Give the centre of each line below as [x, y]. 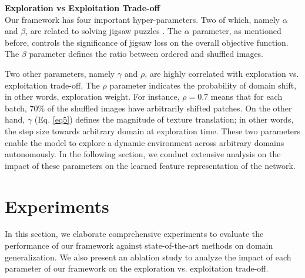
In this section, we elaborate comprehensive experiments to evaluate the [134, 234]
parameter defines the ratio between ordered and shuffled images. [146, 54]
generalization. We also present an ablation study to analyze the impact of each [148, 257]
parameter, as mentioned [237, 31]
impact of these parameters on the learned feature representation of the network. [150, 165]
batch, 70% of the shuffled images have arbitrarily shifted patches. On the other [148, 108]
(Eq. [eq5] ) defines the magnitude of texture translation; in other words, [164, 119]
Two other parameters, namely [60, 73]
